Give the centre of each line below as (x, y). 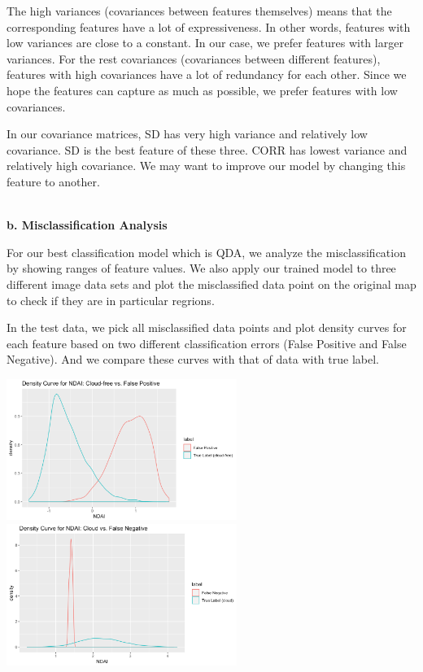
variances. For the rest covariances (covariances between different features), (194, 58)
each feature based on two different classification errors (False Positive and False (207, 343)
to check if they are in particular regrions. (111, 300)
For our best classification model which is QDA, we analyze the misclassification (206, 252)
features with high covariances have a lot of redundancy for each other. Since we (207, 74)
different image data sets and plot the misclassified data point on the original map (211, 284)
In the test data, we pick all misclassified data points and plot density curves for (207, 327)
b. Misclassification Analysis (87, 225)
